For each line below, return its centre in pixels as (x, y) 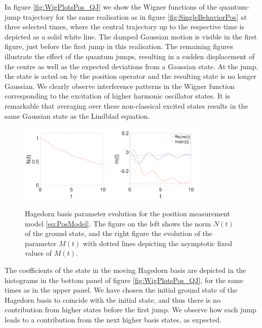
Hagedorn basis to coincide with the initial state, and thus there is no (113, 299)
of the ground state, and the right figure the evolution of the (119, 233)
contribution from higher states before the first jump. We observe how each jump (130, 310)
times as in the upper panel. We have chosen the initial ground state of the (121, 290)
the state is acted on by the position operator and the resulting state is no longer (130, 76)
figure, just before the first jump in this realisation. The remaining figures (119, 46)
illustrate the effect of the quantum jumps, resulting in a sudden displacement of (130, 56)
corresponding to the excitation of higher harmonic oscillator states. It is (117, 96)
